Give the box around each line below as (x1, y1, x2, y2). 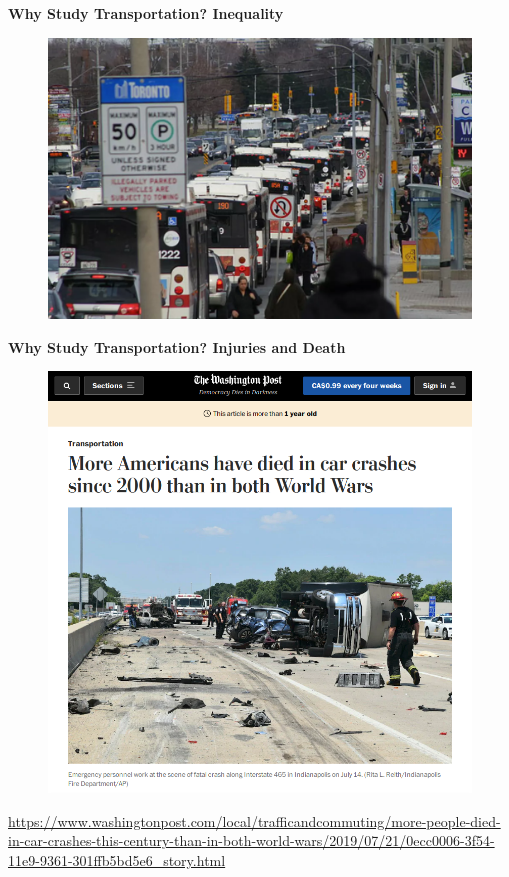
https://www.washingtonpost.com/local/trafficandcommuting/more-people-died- (8, 810, 501, 831)
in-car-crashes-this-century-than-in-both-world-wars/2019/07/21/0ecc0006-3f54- (8, 830, 495, 851)
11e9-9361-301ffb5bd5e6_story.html (8, 849, 226, 870)
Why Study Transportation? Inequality (8, 3, 284, 23)
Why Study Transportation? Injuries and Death (8, 336, 346, 357)
